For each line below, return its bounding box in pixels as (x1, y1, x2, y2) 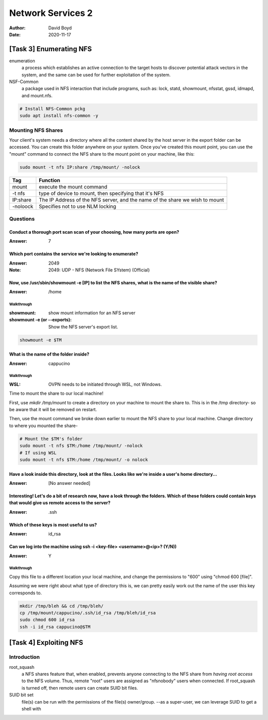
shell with (21, 706, 42, 712)
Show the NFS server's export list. (48, 324, 119, 330)
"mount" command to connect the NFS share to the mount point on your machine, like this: (9, 151, 195, 157)
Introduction (9, 654, 40, 661)
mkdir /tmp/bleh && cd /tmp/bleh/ (19, 603, 104, 609)
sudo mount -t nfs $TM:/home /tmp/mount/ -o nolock (19, 457, 148, 462)
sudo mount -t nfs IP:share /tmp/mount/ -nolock (19, 164, 140, 170)
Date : (9, 31, 21, 37)
